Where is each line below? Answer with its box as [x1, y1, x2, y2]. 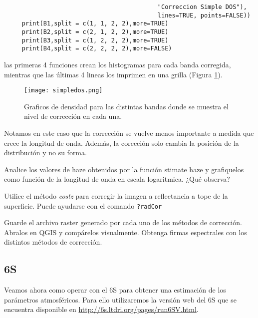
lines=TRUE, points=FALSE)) [157, 11, 251, 19]
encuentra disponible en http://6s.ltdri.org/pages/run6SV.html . [4, 304, 199, 315]
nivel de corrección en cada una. [24, 111, 122, 121]
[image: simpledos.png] [24, 87, 103, 94]
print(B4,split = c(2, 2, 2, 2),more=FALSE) [21, 45, 172, 52]
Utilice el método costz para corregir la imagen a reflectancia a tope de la [4, 190, 228, 201]
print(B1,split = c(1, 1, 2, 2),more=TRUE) [21, 20, 169, 27]
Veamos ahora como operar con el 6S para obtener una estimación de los [4, 285, 226, 295]
